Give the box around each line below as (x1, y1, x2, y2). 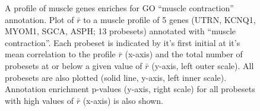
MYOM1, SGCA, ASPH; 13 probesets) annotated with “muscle (5, 25, 236, 37)
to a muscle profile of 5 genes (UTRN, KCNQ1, (83, 13, 256, 25)
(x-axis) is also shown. (83, 94, 163, 106)
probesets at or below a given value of (5, 59, 142, 71)
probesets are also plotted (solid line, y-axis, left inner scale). (5, 71, 227, 83)
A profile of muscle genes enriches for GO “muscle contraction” (5, 2, 234, 14)
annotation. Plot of (5, 13, 74, 25)
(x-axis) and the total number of (125, 48, 243, 60)
